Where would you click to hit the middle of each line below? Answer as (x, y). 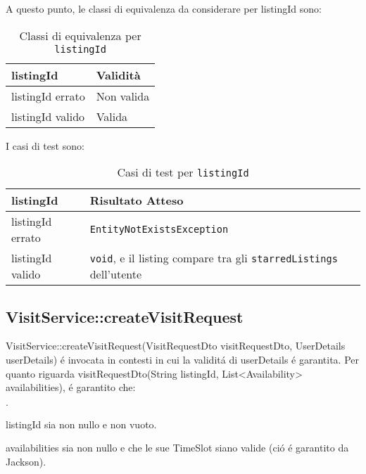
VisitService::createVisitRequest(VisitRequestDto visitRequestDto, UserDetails (176, 346)
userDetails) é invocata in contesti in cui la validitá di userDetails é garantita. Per (182, 359)
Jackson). (26, 461)
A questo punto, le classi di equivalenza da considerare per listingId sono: (164, 8)
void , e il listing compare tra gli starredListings (214, 258)
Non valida (123, 96)
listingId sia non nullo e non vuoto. (81, 424)
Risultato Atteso (137, 200)
